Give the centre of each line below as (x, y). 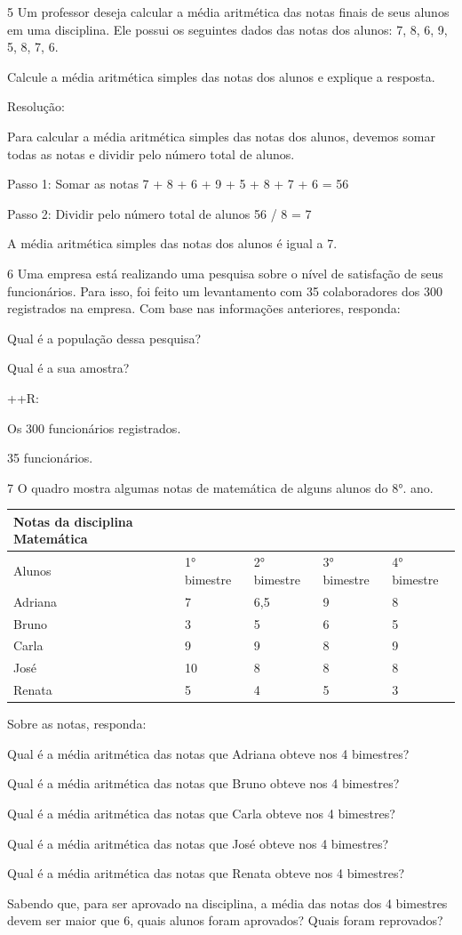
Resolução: (36, 106)
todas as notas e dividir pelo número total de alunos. (151, 153)
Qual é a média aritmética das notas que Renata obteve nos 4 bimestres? (206, 873)
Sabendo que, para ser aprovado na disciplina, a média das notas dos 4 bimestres (227, 903)
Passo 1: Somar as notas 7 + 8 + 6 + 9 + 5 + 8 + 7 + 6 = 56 (178, 184)
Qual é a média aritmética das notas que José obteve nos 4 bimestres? (198, 843)
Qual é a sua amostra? (68, 368)
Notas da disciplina (73, 521)
